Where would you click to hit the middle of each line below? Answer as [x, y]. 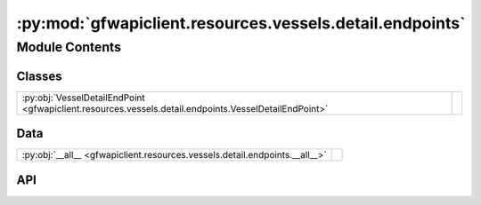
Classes [39, 76]
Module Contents [69, 47]
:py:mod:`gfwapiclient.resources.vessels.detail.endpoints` [241, 23]
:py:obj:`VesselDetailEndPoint [84, 98]
